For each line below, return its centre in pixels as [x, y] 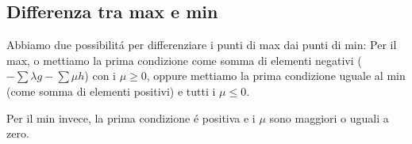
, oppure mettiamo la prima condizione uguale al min [276, 76]
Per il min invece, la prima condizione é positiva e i [131, 117]
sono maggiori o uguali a [329, 117]
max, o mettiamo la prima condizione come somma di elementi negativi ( [184, 60]
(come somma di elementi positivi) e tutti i [111, 91]
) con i [100, 76]
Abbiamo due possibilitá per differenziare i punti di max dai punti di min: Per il [202, 45]
